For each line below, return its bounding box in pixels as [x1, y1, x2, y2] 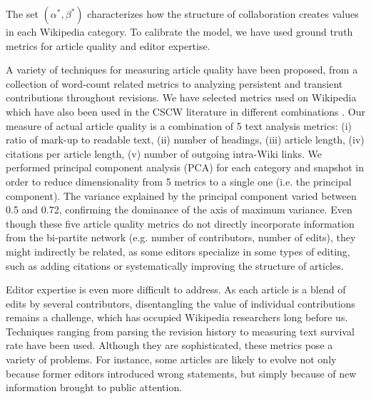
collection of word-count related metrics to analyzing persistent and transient [6, 76, 343, 91]
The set [6, 6, 39, 21]
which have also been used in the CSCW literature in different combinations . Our [6, 103, 365, 118]
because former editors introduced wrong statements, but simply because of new [6, 365, 357, 380]
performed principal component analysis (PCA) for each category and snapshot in [6, 160, 365, 175]
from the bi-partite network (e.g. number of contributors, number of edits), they [6, 230, 356, 245]
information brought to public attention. [6, 380, 183, 395]
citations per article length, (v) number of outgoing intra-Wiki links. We [6, 146, 322, 161]
